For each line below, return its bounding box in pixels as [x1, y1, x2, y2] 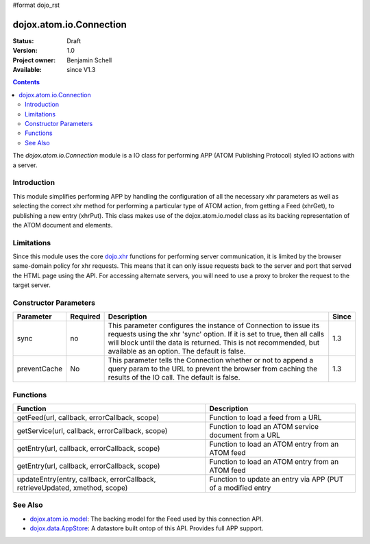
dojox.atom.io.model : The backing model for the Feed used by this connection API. [29, 515, 264, 523]
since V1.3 [66, 66, 96, 74]
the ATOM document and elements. [12, 221, 113, 229]
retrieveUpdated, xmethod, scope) [16, 483, 128, 493]
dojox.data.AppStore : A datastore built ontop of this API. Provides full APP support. [29, 524, 264, 532]
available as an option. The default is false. [108, 347, 246, 356]
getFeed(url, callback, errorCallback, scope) [16, 413, 160, 423]
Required [70, 312, 101, 321]
